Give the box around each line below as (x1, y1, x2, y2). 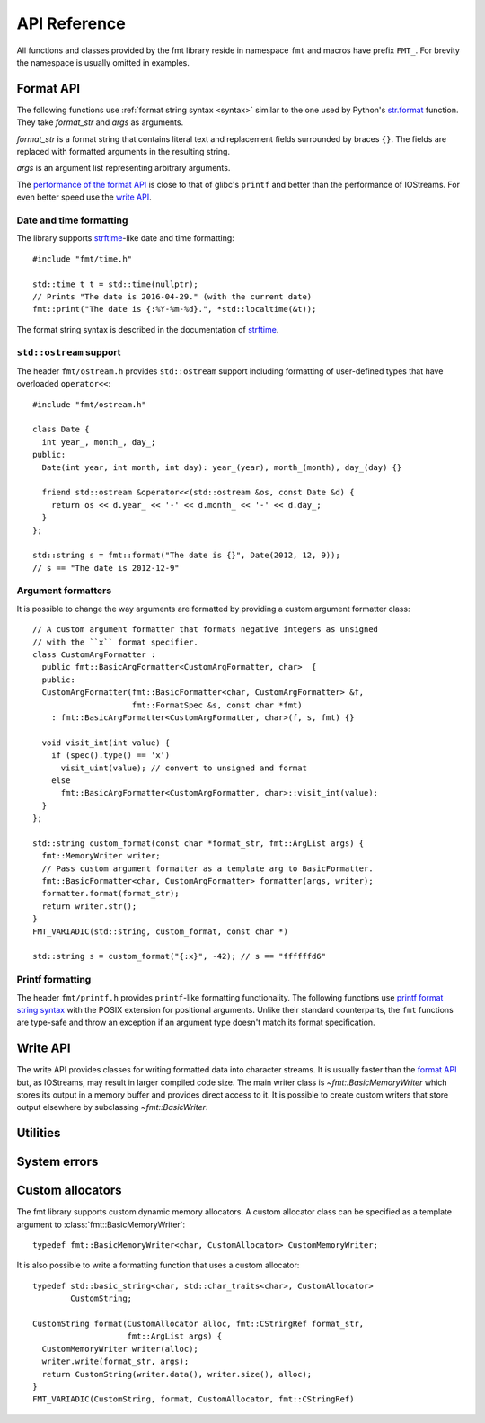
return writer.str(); (41, 901, 137, 912)
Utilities (16, 1125, 61, 1141)
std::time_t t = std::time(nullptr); (32, 279, 199, 289)
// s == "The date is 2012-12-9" (32, 563, 180, 573)
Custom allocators (16, 1183, 122, 1198)
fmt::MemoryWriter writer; (41, 850, 161, 861)
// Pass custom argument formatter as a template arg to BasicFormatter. (41, 863, 374, 874)
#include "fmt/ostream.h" (32, 399, 147, 409)
